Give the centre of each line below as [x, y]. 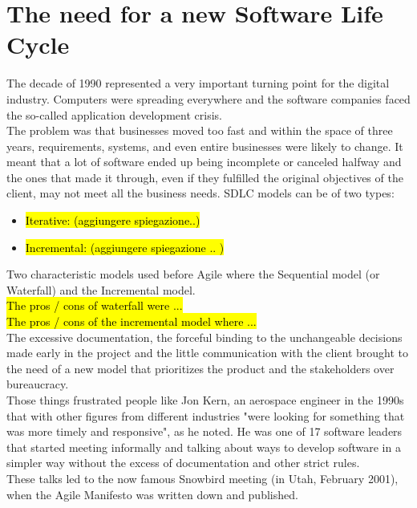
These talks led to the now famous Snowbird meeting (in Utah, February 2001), [202, 478]
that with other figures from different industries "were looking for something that [206, 415]
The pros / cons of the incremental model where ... [132, 321]
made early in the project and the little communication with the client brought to [208, 353]
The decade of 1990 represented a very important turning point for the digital [198, 83]
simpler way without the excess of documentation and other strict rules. [183, 463]
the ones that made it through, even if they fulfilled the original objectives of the [205, 177]
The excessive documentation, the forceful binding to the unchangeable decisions [204, 337]
